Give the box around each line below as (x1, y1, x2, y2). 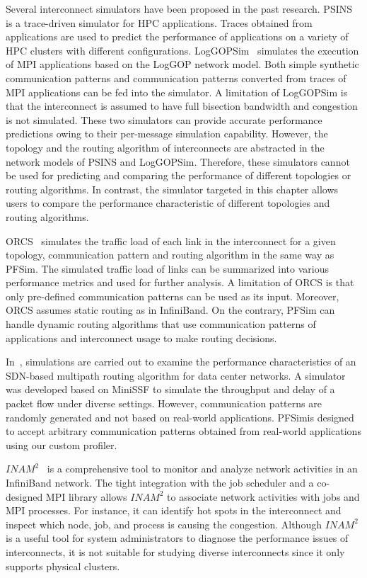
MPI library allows (45, 489, 127, 504)
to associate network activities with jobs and (167, 489, 360, 504)
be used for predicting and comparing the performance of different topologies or (6, 168, 351, 183)
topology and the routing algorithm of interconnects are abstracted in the (6, 140, 325, 154)
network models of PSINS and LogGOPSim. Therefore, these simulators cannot (6, 154, 350, 169)
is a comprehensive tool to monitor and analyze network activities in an (47, 461, 358, 476)
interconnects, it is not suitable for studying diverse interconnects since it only (6, 544, 345, 559)
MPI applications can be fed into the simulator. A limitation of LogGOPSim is (6, 84, 348, 99)
